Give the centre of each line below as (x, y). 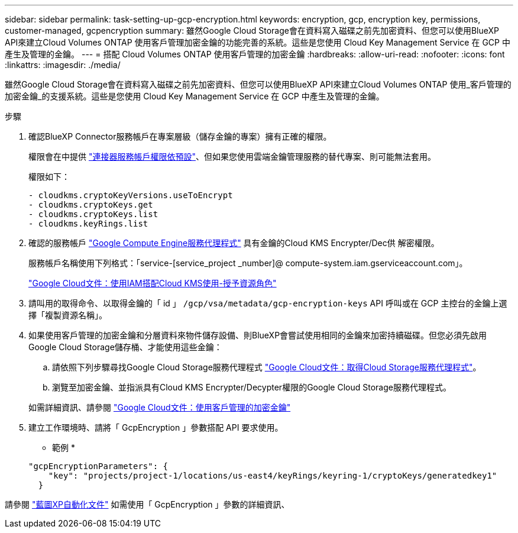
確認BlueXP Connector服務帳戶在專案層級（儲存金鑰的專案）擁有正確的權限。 (180, 136)
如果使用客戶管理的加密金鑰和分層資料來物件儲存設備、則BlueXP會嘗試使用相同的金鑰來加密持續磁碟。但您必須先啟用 (258, 335)
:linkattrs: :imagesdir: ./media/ (63, 65)
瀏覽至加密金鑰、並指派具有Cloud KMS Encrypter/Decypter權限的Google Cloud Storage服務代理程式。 (252, 387)
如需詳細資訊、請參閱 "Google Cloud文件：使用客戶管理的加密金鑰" (160, 407)
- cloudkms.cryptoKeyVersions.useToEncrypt (131, 195)
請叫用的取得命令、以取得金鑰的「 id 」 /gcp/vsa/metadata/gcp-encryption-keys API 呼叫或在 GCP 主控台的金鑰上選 (268, 303)
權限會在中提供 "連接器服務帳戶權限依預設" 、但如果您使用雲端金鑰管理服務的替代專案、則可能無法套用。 (232, 156)
